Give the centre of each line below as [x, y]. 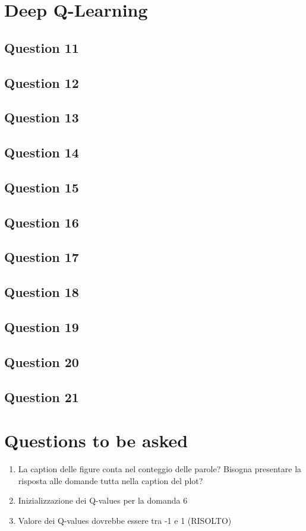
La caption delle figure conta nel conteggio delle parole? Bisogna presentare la [160, 469]
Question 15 [42, 187]
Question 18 [42, 292]
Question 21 [42, 396]
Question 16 [42, 222]
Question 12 [42, 82]
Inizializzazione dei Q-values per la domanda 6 [103, 500]
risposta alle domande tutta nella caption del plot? [111, 480]
